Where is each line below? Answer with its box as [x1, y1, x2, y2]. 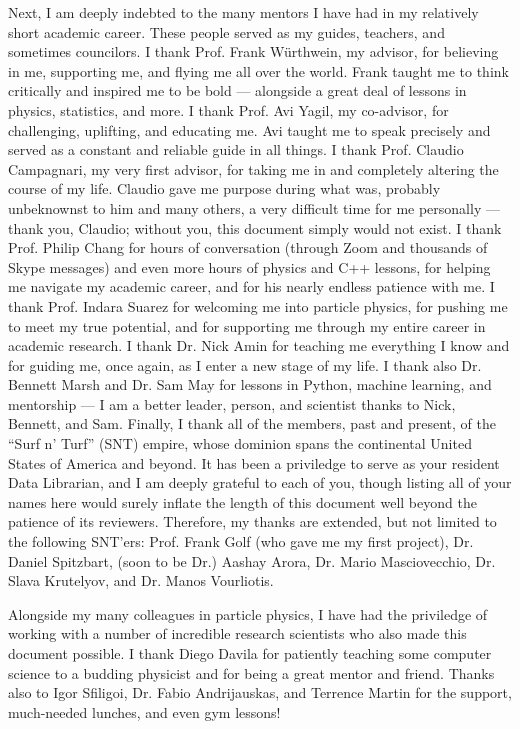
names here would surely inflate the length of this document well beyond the [8, 491, 477, 512]
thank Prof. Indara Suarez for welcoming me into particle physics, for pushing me [8, 295, 508, 316]
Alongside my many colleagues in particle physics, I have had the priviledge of [8, 603, 488, 624]
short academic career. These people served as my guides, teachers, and [8, 21, 445, 42]
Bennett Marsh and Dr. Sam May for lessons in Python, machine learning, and [8, 374, 492, 395]
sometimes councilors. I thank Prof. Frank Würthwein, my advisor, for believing [8, 41, 499, 62]
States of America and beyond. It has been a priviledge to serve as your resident [8, 452, 500, 473]
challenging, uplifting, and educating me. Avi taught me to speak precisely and [8, 119, 491, 140]
